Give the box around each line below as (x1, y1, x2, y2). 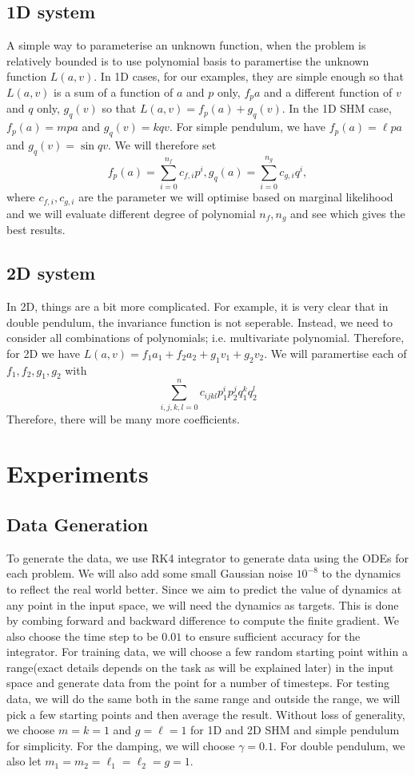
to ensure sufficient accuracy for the (185, 627, 361, 644)
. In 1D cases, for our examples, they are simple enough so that (94, 68, 404, 85)
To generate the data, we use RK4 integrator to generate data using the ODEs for (6, 549, 409, 566)
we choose (6, 721, 55, 738)
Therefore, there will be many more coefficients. (6, 410, 240, 427)
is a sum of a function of (54, 83, 174, 100)
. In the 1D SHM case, (281, 100, 392, 117)
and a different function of (264, 83, 393, 100)
